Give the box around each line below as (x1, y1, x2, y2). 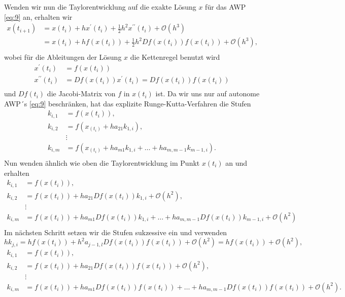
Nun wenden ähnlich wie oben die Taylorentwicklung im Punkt (4, 157, 200, 168)
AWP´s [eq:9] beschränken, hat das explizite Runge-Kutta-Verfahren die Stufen (4, 98, 251, 108)
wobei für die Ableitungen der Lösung (4, 52, 122, 62)
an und (225, 157, 248, 168)
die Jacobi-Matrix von (47, 88, 116, 99)
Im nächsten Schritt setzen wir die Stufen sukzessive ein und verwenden (4, 227, 227, 237)
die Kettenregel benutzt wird (130, 52, 220, 62)
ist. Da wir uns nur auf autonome (155, 88, 260, 99)
